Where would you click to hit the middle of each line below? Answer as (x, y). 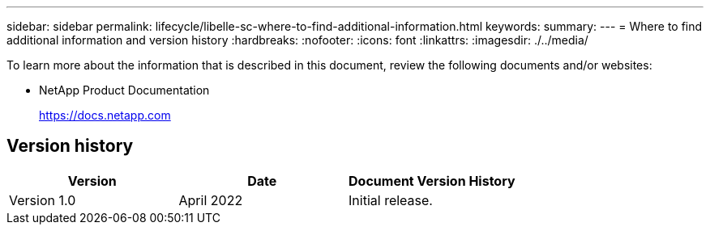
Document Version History (432, 181)
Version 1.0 (43, 200)
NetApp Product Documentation (124, 90)
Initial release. (391, 200)
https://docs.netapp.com (105, 115)
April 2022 (211, 200)
